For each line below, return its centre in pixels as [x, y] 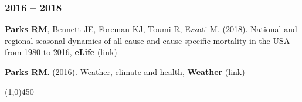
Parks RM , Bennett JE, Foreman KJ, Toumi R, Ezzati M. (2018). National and [151, 29]
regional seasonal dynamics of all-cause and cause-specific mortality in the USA [147, 40]
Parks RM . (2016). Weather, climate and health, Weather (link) [125, 72]
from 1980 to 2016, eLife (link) [61, 52]
